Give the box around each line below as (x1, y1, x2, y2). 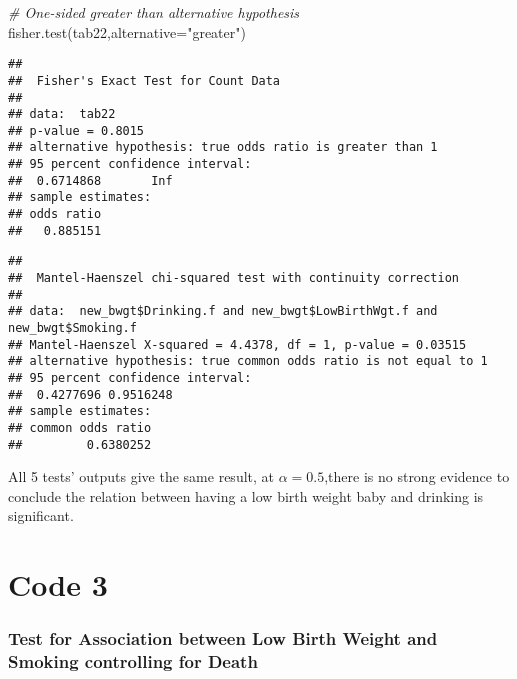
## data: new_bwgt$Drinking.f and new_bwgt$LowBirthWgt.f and (8, 304, 438, 319)
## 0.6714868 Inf (8, 173, 173, 188)
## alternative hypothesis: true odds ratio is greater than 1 (8, 140, 438, 155)
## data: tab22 (8, 107, 116, 122)
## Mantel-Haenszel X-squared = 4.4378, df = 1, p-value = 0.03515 (8, 337, 467, 352)
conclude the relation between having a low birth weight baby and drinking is (8, 485, 484, 506)
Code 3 (8, 564, 108, 605)
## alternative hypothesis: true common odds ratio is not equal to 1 (8, 354, 488, 369)
